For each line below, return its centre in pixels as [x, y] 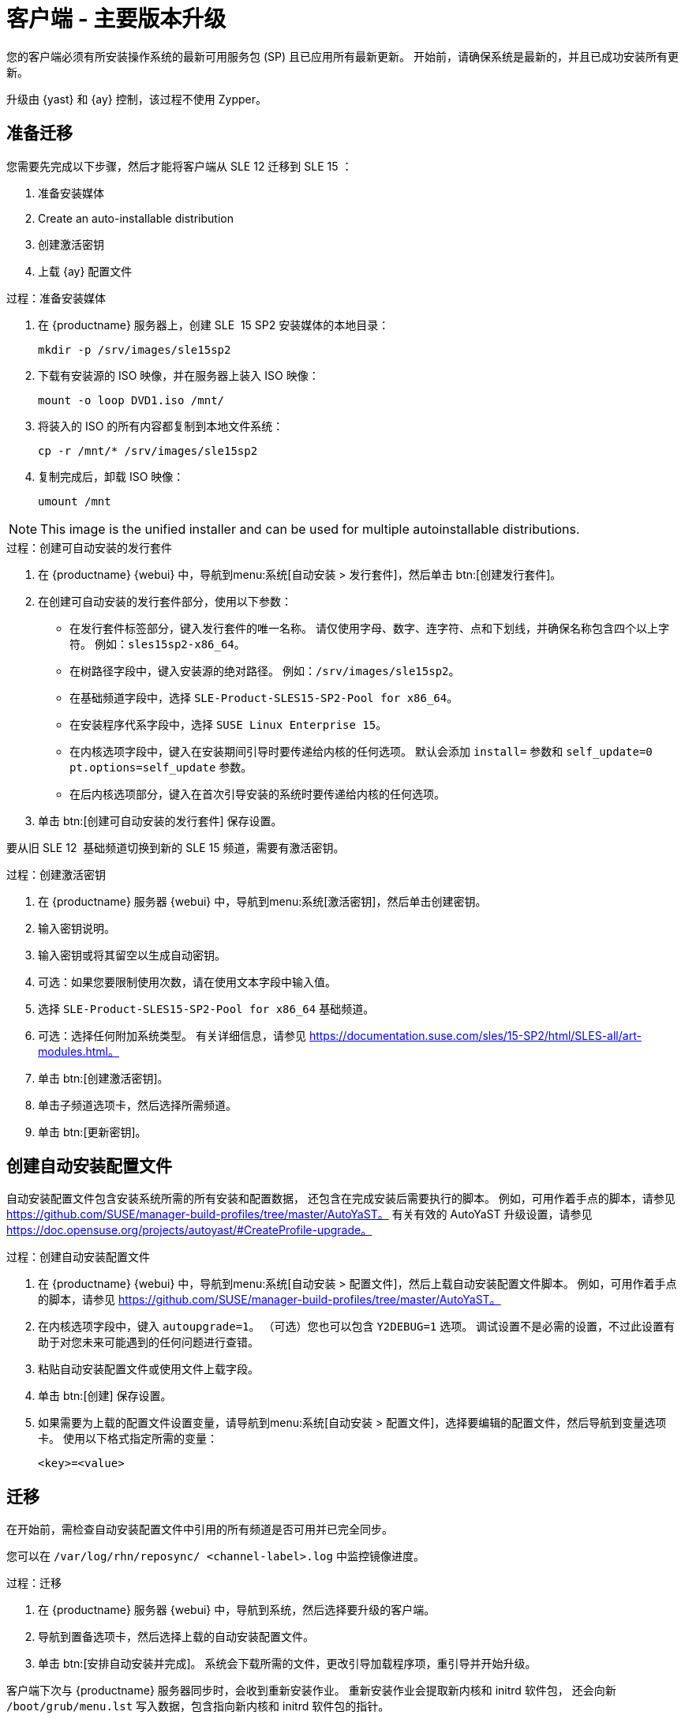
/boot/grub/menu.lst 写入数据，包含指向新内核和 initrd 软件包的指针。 [198, 1706]
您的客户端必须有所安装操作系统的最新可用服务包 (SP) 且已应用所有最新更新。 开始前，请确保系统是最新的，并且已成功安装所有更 [342, 56]
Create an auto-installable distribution [136, 218]
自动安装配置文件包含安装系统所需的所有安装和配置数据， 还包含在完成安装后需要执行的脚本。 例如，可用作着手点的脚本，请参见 [341, 1199]
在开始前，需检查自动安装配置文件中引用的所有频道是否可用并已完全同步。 [200, 1529]
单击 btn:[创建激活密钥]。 [103, 1078]
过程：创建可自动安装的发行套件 [89, 547]
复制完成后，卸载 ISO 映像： [111, 476]
